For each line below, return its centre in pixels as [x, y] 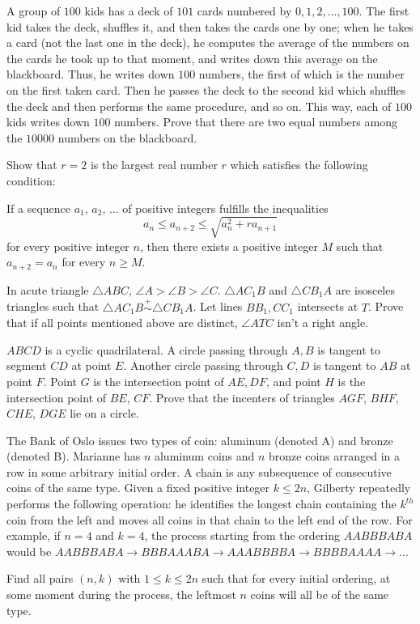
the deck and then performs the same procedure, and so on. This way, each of [199, 106]
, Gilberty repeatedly [359, 488]
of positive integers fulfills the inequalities [225, 208]
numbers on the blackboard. [127, 137]
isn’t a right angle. [323, 323]
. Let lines [218, 306]
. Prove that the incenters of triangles [242, 397]
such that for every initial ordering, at [296, 578]
